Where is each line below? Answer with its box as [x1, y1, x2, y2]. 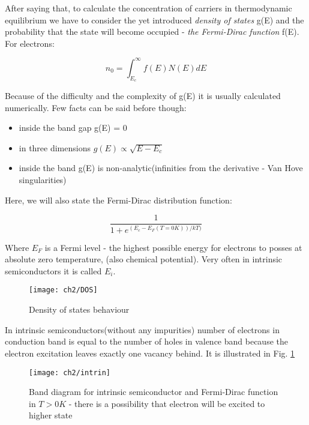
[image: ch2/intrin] [29, 368, 111, 377]
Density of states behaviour [29, 303, 130, 316]
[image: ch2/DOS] [29, 286, 98, 295]
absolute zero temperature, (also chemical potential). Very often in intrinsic [5, 253, 283, 265]
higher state [29, 409, 73, 421]
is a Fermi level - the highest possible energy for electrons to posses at [44, 241, 302, 253]
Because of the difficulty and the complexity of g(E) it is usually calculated [5, 89, 281, 102]
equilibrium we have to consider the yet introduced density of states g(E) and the [5, 13, 304, 26]
